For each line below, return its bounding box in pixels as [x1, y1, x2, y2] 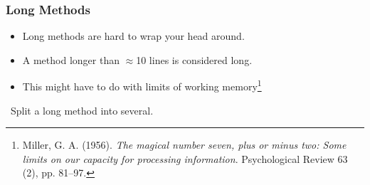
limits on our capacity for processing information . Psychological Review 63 [22, 151, 348, 166]
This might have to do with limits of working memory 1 [22, 77, 262, 94]
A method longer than [22, 52, 120, 67]
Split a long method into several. [10, 102, 154, 117]
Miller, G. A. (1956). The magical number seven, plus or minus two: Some [22, 137, 347, 152]
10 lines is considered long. [136, 52, 253, 67]
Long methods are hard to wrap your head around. [22, 28, 245, 43]
